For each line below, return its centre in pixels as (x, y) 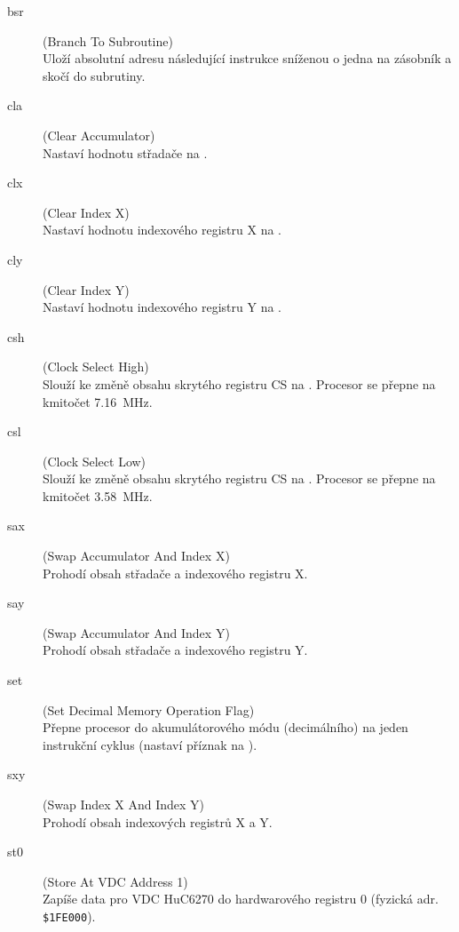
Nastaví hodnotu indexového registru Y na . (162, 307)
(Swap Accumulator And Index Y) (136, 632)
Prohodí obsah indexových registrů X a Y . (158, 821)
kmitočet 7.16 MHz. (98, 401)
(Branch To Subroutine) (108, 40)
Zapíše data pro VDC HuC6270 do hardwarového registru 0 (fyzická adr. (241, 899)
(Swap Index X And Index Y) (124, 804)
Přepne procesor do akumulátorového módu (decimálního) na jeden (226, 727)
